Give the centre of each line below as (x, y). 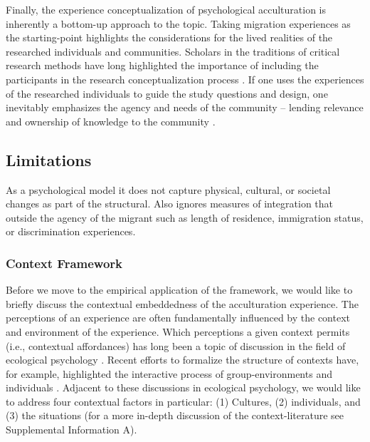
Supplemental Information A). (72, 430)
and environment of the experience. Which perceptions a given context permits (178, 331)
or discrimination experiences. (71, 231)
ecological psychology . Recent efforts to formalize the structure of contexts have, (183, 360)
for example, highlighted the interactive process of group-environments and (169, 373)
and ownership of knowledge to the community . (111, 121)
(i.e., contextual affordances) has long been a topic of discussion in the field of (176, 345)
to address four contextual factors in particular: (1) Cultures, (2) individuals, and (183, 401)
